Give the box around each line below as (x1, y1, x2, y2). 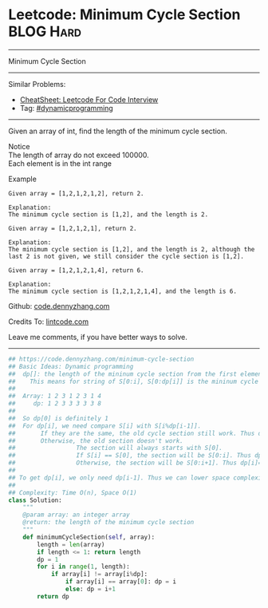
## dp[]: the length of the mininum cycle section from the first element (8, 369, 266, 378)
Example (8, 174, 37, 184)
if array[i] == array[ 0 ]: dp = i (65, 578, 177, 586)
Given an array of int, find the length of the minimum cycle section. (8, 126, 227, 136)
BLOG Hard (8, 22, 82, 41)
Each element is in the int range (8, 158, 112, 168)
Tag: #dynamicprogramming (19, 103, 113, 113)
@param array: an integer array (22, 511, 130, 519)
